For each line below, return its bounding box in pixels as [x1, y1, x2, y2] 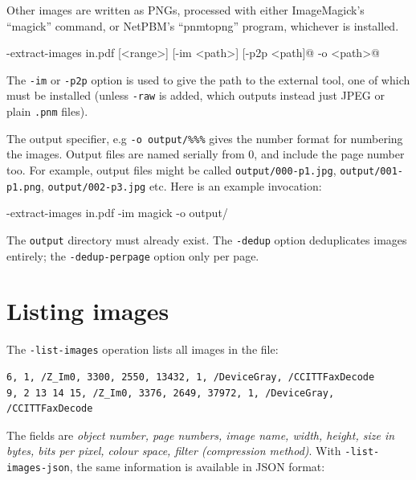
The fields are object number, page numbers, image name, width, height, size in [6, 426, 395, 443]
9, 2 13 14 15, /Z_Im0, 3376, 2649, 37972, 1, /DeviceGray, [6, 387, 335, 399]
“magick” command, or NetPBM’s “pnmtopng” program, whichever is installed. [6, 17, 399, 34]
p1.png [6, 181, 41, 193]
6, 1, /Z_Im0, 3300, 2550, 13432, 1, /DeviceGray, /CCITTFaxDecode [6, 371, 375, 383]
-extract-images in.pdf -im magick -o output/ [6, 204, 228, 221]
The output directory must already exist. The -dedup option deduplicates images [6, 231, 407, 248]
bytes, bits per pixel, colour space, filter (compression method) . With [6, 442, 341, 459]
